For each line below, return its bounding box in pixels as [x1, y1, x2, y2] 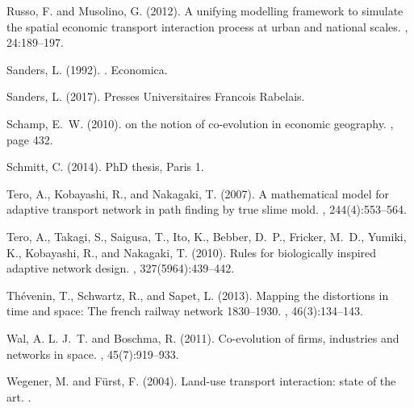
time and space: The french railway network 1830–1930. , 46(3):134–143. [6, 302, 363, 319]
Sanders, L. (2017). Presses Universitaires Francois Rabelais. [6, 88, 305, 105]
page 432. [6, 131, 53, 148]
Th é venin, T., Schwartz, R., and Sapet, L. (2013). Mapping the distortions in [6, 286, 389, 303]
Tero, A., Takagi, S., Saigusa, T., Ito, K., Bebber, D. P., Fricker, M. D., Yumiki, [6, 227, 407, 244]
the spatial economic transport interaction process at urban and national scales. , [6, 18, 408, 35]
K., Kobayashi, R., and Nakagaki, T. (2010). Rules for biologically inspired [6, 244, 377, 260]
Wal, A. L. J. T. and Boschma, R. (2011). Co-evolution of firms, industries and [6, 329, 399, 346]
